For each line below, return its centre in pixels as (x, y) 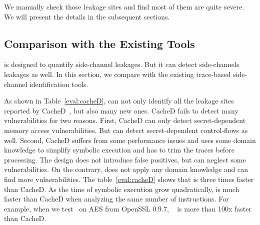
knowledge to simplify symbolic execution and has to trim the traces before (119, 150)
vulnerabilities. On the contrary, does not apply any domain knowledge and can (126, 169)
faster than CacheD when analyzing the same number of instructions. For (116, 199)
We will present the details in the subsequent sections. (87, 16)
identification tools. (59, 84)
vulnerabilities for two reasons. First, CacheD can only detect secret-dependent (125, 120)
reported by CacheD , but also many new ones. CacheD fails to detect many (121, 110)
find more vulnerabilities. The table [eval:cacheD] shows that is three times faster (129, 179)
